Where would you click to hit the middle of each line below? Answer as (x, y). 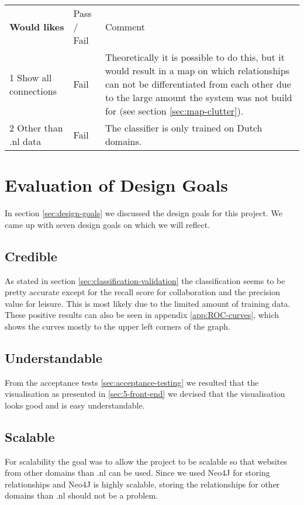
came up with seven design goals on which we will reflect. (107, 224)
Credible (31, 256)
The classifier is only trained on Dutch (184, 128)
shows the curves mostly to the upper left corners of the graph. (118, 326)
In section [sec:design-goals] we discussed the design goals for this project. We (144, 213)
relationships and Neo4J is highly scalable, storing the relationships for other (142, 484)
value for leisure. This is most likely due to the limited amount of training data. (148, 303)
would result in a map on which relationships (197, 70)
